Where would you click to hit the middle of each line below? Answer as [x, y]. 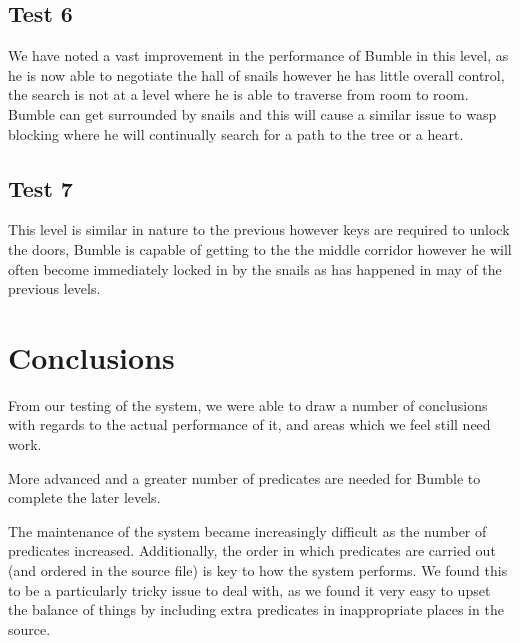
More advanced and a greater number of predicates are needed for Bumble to [244, 477]
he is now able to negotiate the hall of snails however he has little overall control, [256, 74]
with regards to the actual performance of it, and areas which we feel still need [249, 424]
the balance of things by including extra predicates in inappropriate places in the [256, 609]
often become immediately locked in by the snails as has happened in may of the [255, 268]
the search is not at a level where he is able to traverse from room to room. [238, 94]
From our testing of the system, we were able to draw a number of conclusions [248, 404]
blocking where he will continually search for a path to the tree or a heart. [236, 133]
